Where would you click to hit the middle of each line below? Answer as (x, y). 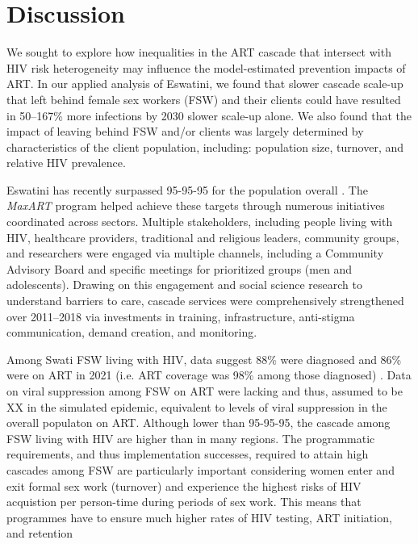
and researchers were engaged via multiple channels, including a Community (195, 253)
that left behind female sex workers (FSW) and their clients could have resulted (204, 99)
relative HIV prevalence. (66, 163)
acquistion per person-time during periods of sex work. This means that (184, 502)
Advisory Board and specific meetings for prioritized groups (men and (180, 268)
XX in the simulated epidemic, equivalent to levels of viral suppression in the (197, 406)
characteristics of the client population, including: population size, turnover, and (205, 146)
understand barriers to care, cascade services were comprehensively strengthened (205, 301)
